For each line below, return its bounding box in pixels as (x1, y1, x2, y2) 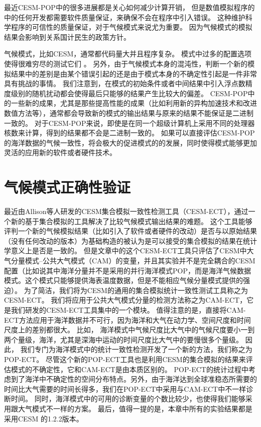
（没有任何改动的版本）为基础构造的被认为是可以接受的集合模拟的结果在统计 (4, 235, 257, 246)
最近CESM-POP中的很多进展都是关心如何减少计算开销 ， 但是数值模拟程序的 (4, 2, 255, 12)
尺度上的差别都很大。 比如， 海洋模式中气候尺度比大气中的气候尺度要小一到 (4, 324, 255, 335)
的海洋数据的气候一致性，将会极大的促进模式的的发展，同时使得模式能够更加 (4, 137, 257, 148)
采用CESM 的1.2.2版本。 (4, 413, 83, 423)
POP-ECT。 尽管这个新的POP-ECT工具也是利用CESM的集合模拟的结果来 (4, 353, 246, 364)
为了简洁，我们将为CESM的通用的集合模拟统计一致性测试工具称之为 (24, 284, 248, 295)
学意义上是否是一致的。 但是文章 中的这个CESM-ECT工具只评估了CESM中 (4, 245, 247, 256)
